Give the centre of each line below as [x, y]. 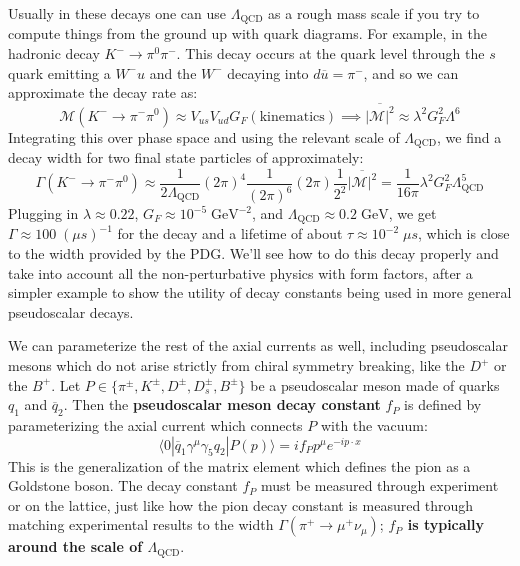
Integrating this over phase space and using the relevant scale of [204, 136]
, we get [412, 213]
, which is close [464, 233]
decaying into [268, 72]
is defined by [443, 404]
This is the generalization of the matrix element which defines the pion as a [239, 465]
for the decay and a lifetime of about [230, 233]
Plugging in [43, 213]
